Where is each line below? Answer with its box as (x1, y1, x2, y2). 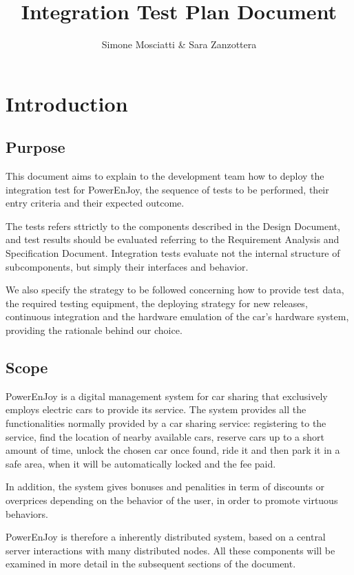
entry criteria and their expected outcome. (6, 196, 185, 210)
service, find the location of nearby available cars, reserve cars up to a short (6, 429, 325, 443)
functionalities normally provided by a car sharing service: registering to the (6, 416, 326, 430)
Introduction (6, 89, 128, 117)
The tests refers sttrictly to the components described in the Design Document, (6, 218, 340, 233)
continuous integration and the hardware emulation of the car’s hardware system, (6, 309, 349, 324)
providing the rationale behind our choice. (6, 323, 183, 337)
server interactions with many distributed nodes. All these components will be (6, 543, 335, 557)
